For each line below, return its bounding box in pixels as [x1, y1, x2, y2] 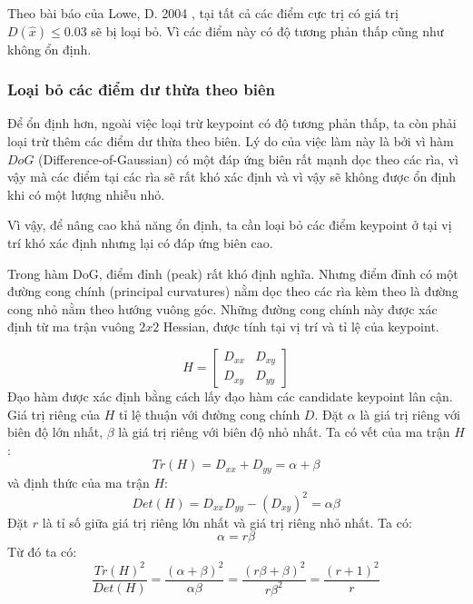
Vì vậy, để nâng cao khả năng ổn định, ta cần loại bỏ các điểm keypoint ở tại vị [7, 215, 452, 234]
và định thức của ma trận [7, 472, 150, 491]
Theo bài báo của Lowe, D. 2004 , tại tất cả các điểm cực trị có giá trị [7, 4, 399, 22]
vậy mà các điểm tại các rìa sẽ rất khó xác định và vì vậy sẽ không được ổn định [7, 167, 457, 186]
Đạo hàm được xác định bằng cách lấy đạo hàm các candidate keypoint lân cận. [7, 386, 453, 405]
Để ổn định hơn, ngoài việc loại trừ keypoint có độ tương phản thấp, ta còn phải [7, 114, 457, 133]
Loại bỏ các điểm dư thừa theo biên [7, 78, 276, 101]
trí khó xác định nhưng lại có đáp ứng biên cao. [7, 233, 273, 252]
